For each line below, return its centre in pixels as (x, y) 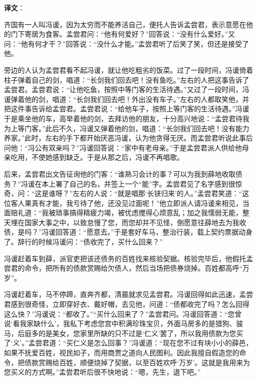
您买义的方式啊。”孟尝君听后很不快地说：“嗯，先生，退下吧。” (102, 372)
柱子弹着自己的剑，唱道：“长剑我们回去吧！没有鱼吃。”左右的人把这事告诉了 (127, 79)
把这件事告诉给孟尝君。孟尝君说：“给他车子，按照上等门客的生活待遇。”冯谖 (127, 109)
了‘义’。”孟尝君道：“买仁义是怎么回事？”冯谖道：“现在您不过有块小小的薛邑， (128, 343)
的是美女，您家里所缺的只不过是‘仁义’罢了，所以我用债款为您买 (141, 333)
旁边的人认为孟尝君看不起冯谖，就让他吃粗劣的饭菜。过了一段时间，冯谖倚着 (128, 70)
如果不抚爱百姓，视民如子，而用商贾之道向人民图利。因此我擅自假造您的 (122, 352)
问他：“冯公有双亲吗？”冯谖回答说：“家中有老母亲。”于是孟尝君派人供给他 (123, 147)
